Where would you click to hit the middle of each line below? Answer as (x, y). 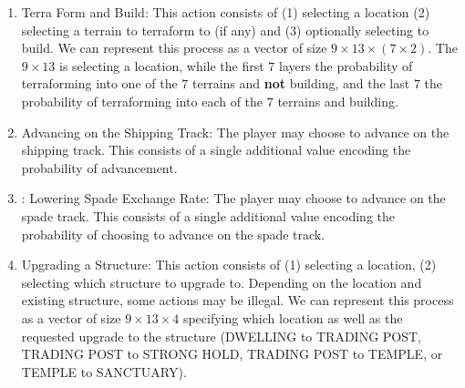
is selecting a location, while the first (162, 65)
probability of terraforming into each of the (142, 101)
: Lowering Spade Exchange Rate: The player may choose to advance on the (233, 198)
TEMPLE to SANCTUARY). (104, 371)
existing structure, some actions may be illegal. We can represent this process (238, 300)
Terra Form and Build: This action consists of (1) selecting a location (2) (226, 12)
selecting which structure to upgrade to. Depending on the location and (222, 282)
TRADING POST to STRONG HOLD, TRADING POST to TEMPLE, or (232, 354)
